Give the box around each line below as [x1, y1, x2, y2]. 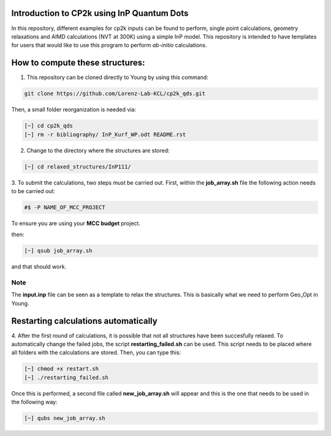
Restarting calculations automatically [11, 316, 158, 326]
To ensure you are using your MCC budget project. [11, 220, 140, 227]
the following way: [11, 399, 58, 406]
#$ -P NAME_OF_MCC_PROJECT [24, 204, 105, 211]
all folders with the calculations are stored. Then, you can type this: [11, 349, 181, 356]
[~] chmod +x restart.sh [24, 365, 99, 372]
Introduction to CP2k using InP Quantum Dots [11, 8, 189, 18]
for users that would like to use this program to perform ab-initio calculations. [11, 42, 207, 49]
